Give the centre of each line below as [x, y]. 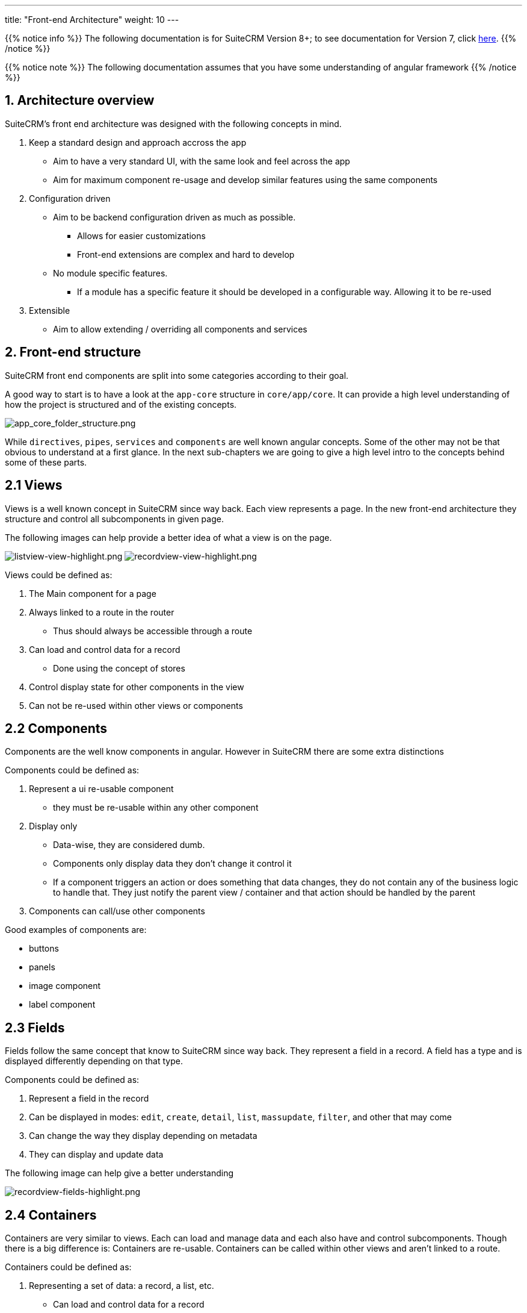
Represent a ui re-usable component [101, 789]
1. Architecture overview [80, 101]
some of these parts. [46, 462]
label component [62, 1005]
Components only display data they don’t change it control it [172, 864]
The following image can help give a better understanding [119, 1173]
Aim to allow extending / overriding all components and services [180, 329]
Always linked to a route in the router [102, 612]
